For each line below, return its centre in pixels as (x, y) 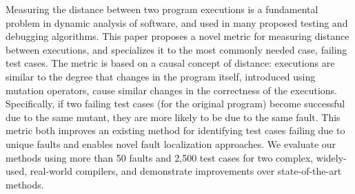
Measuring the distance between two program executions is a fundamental (162, 9)
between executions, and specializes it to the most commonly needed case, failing (176, 49)
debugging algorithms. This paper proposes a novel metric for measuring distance (177, 36)
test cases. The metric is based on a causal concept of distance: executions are (170, 63)
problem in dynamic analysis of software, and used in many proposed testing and (177, 22)
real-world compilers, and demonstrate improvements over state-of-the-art (186, 171)
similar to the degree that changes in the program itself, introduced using (161, 76)
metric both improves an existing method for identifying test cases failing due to (175, 130)
